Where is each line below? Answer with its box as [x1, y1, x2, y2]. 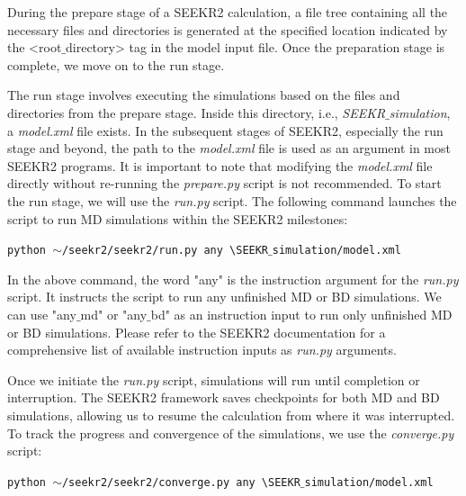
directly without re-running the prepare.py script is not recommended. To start [7, 174, 442, 193]
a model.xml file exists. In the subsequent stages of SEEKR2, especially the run [7, 121, 444, 140]
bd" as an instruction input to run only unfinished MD [150, 304, 453, 323]
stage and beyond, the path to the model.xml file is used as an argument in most [7, 139, 451, 158]
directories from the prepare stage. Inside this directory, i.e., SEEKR [7, 103, 386, 122]
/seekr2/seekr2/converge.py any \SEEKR [61, 475, 300, 489]
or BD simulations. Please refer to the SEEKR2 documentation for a [7, 322, 386, 341]
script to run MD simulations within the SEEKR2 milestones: [7, 209, 348, 228]
